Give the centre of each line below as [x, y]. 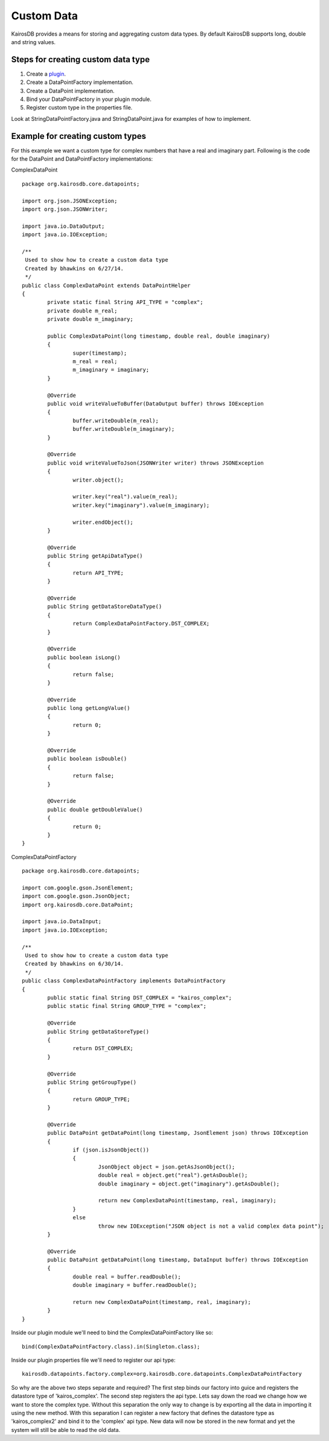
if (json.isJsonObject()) [111, 1150]
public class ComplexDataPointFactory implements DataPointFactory [124, 981]
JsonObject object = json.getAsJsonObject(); [167, 1167]
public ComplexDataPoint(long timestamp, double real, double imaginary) [159, 336]
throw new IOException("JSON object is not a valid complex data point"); [211, 1226]
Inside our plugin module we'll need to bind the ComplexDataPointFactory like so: [112, 1333]
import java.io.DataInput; [62, 922]
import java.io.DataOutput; [63, 226]
